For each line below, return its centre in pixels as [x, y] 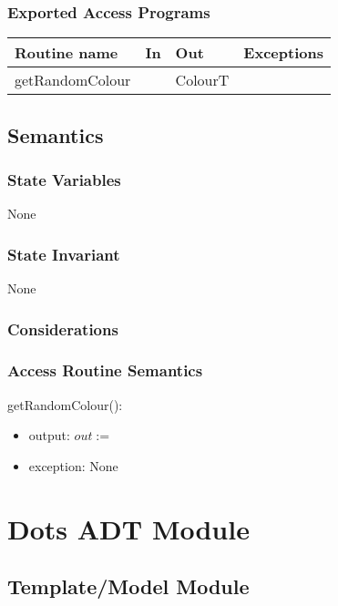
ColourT [202, 80]
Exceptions [283, 53]
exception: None [73, 465]
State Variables [64, 179]
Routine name [67, 53]
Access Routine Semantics [105, 370]
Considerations [63, 329]
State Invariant [64, 254]
